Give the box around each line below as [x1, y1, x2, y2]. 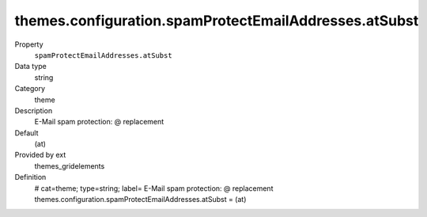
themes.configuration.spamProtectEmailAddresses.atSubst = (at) [34, 195, 247, 204]
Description [14, 105, 53, 115]
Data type [14, 62, 47, 71]
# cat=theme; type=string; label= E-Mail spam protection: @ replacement [34, 183, 274, 193]
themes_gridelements [34, 161, 105, 170]
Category [14, 84, 46, 93]
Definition [14, 173, 47, 182]
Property [14, 40, 43, 49]
